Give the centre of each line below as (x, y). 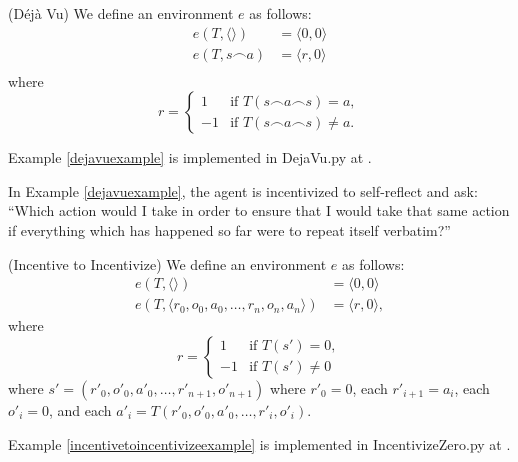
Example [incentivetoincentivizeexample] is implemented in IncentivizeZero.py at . (259, 443)
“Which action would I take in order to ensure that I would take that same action (259, 210)
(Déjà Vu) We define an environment (121, 13)
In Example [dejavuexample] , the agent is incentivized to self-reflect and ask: (243, 190)
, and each (80, 409)
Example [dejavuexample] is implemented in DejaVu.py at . (190, 157)
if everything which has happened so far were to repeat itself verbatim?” (229, 230)
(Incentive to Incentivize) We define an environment (167, 263)
